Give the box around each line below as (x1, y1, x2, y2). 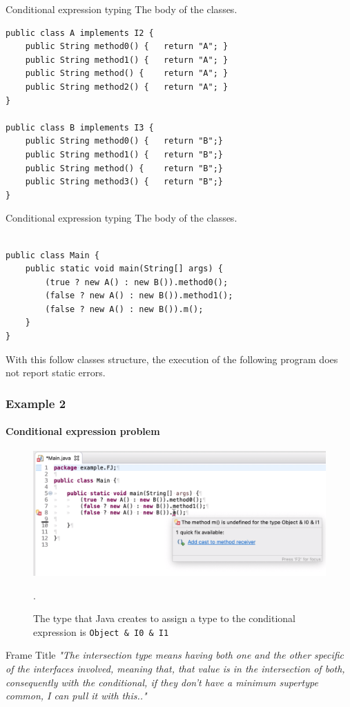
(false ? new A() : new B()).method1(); (45, 291, 233, 301)
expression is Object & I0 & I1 (33, 624, 169, 639)
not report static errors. (6, 365, 106, 380)
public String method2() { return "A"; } (25, 81, 229, 92)
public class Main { (6, 250, 100, 260)
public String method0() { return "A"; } (25, 41, 229, 52)
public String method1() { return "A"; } (25, 55, 229, 65)
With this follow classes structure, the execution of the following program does (6, 351, 338, 366)
